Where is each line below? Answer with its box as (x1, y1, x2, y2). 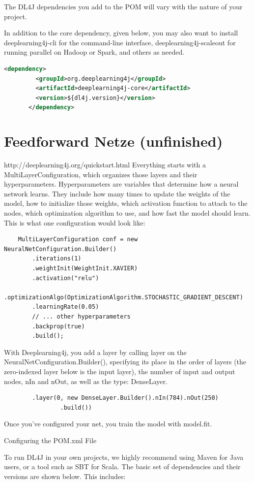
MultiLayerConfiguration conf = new (18, 236, 138, 243)
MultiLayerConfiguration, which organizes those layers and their (4, 169, 198, 179)
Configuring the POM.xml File (4, 435, 97, 445)
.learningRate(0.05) (32, 303, 99, 311)
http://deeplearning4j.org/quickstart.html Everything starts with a (4, 160, 206, 170)
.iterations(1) (32, 255, 82, 262)
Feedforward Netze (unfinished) (4, 131, 223, 151)
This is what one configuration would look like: (4, 217, 145, 227)
